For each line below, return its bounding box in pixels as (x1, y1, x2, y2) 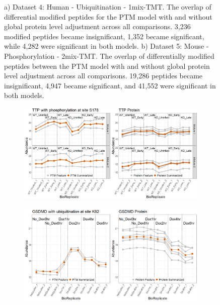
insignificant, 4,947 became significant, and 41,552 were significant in (4, 80, 216, 90)
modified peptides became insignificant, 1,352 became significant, (4, 31, 204, 41)
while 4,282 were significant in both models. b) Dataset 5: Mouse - (4, 41, 209, 51)
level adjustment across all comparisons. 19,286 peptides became (4, 70, 203, 81)
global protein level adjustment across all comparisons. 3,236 (4, 21, 191, 32)
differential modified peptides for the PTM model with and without (4, 11, 212, 22)
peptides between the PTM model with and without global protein (4, 60, 210, 71)
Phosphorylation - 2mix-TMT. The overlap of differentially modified (4, 50, 214, 61)
